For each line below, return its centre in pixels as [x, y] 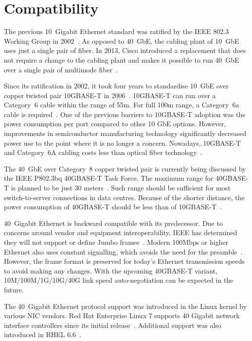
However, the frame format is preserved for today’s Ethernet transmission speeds [124, 261]
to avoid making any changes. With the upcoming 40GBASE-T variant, [111, 270]
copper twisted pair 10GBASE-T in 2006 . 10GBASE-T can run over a [110, 95]
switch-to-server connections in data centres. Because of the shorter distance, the [124, 197]
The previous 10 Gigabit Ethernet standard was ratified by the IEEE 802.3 [117, 31]
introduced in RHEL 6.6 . [43, 334]
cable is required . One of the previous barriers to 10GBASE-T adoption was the [125, 114]
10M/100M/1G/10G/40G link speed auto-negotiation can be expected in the [119, 280]
